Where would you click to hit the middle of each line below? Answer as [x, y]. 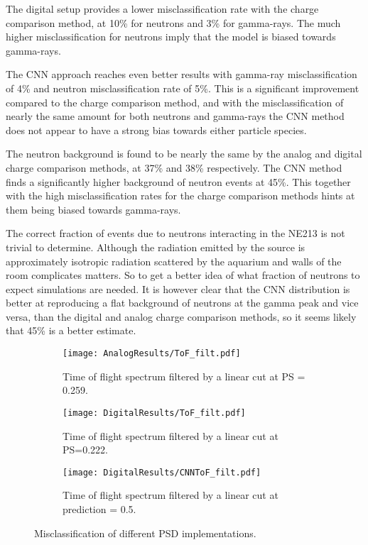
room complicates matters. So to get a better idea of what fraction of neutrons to [183, 275]
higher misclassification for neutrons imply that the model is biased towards [171, 37]
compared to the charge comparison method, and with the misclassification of [175, 102]
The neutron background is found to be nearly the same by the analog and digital [184, 154]
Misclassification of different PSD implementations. [145, 533]
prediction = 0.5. [99, 509]
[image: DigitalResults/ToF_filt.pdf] [154, 413]
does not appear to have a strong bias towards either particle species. [156, 130]
